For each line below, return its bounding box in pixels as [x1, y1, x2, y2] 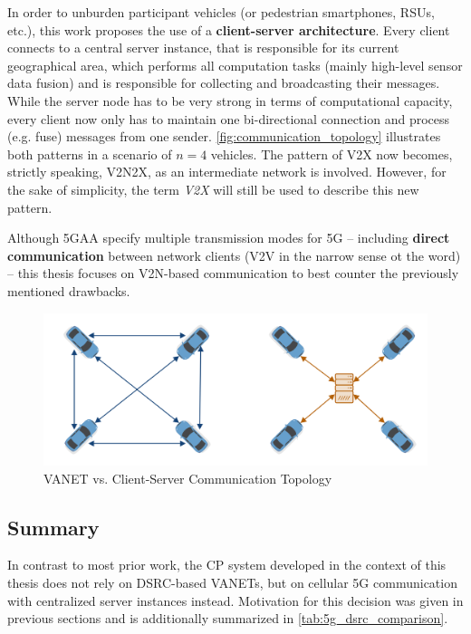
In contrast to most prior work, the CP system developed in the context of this [7, 555, 447, 574]
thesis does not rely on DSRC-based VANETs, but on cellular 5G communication [7, 573, 457, 591]
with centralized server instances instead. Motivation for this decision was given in [7, 591, 464, 610]
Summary [7, 513, 100, 541]
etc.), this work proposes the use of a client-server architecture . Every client [7, 20, 450, 39]
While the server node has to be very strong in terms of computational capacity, [7, 91, 453, 110]
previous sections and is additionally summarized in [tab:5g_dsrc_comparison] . [7, 609, 448, 628]
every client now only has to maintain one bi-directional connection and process [7, 109, 450, 128]
